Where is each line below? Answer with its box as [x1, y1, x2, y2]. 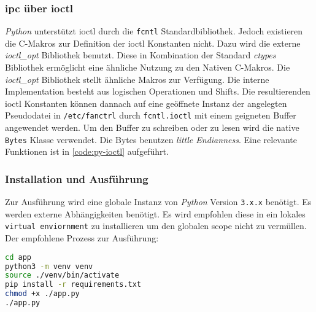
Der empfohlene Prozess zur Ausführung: [5, 232, 159, 244]
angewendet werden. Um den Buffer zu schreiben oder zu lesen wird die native [5, 121, 299, 134]
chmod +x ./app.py [5, 289, 80, 298]
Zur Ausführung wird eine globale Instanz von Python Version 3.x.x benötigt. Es [5, 195, 312, 208]
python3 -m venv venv [5, 262, 93, 271]
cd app [5, 252, 31, 262]
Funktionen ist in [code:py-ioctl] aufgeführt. [5, 145, 169, 158]
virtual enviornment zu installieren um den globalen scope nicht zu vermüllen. [5, 219, 307, 232]
